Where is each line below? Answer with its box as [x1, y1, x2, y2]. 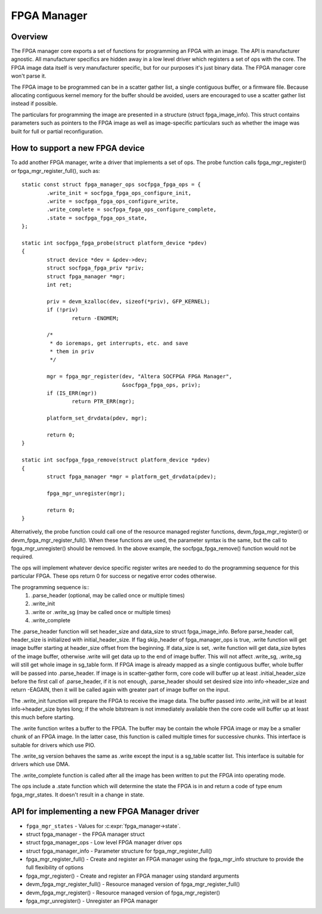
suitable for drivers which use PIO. [11, 741, 95, 748]
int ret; [47, 281, 72, 288]
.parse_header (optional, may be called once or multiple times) [31, 592, 185, 599]
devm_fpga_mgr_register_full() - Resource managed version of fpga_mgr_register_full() [26, 881, 240, 888]
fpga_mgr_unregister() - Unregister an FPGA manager [26, 897, 158, 904]
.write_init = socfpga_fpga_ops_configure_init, [47, 190, 192, 196]
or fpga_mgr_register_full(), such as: [11, 167, 101, 174]
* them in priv [49, 348, 94, 355]
